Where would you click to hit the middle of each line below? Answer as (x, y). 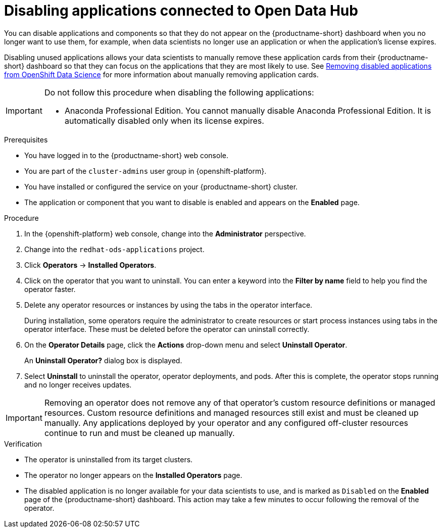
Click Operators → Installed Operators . (90, 265)
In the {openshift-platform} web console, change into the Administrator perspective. (165, 233)
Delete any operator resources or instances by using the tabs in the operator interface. (168, 305)
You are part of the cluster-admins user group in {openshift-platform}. (145, 171)
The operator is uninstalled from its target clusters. (109, 459)
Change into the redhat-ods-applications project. (114, 249)
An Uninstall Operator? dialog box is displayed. (103, 360)
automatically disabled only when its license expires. (164, 120)
